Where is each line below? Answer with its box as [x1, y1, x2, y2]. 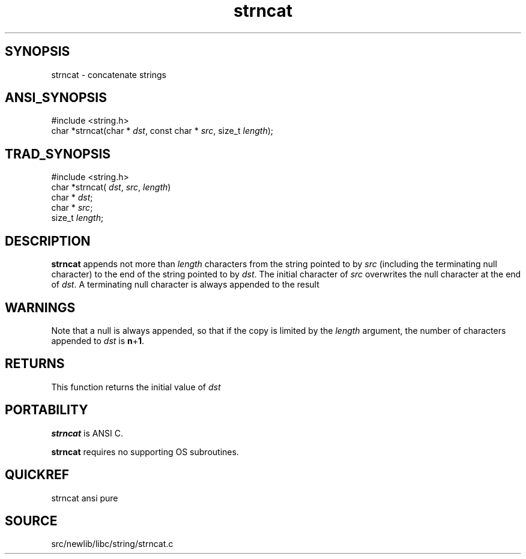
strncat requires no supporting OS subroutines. [51, 446, 239, 457]
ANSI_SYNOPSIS [5, 90, 107, 106]
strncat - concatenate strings [51, 69, 166, 80]
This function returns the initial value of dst [51, 381, 221, 392]
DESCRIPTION [5, 233, 91, 249]
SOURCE [5, 513, 58, 528]
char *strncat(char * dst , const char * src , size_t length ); [51, 125, 274, 136]
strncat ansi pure [51, 492, 118, 503]
